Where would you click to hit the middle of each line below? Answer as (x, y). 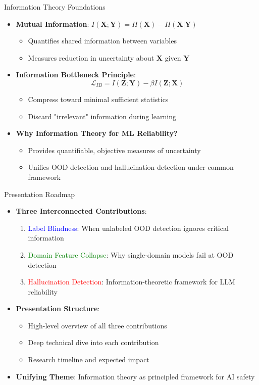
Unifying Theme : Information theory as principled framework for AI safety (135, 376)
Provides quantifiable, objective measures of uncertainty (114, 150)
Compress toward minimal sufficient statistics (98, 99)
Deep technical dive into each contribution (93, 342)
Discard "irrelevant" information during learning (102, 116)
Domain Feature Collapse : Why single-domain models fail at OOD (131, 254)
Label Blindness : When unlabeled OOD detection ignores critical (128, 228)
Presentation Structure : (58, 308)
